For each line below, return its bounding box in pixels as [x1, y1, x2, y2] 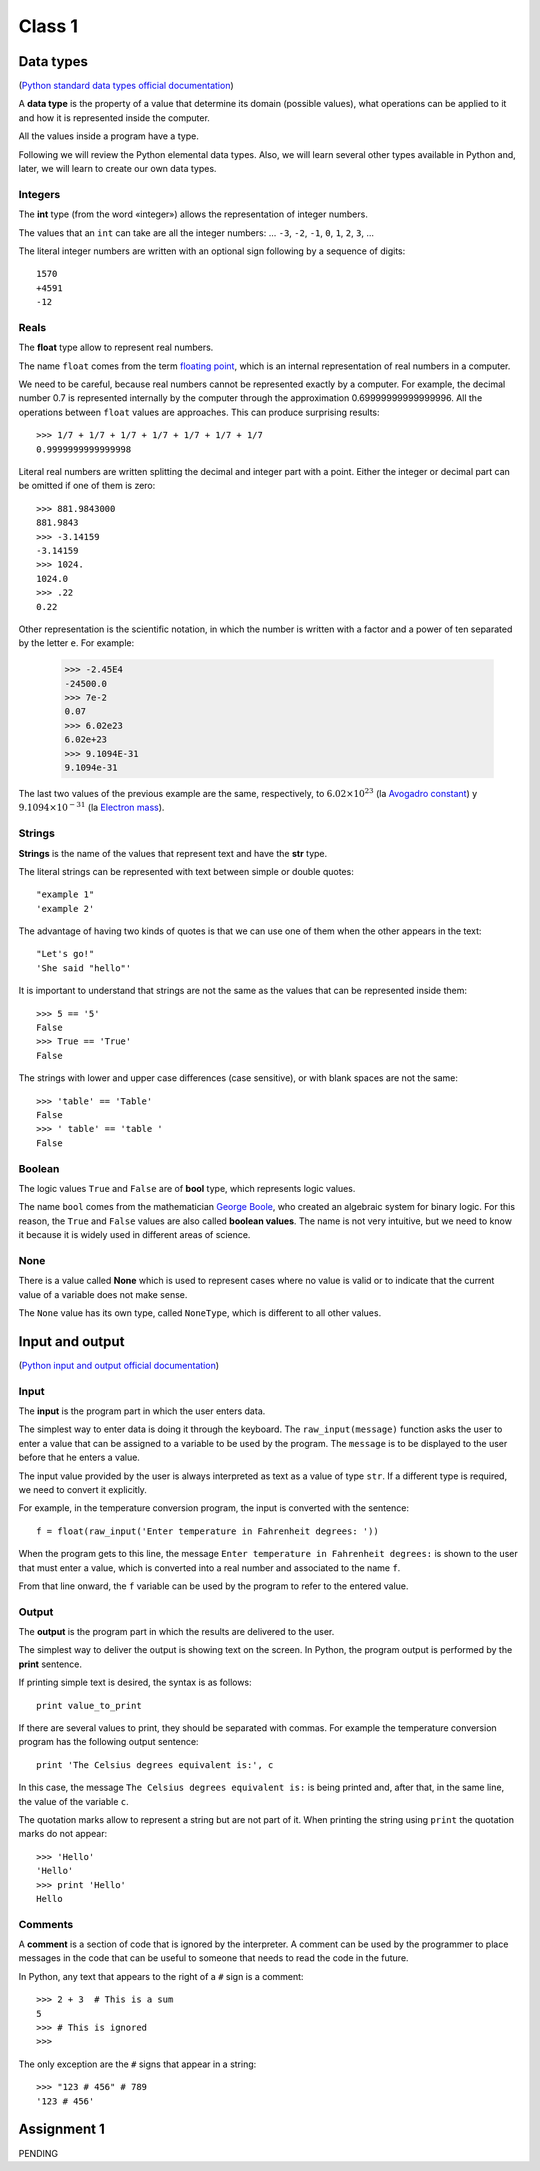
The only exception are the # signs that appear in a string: [18, 2058, 257, 2070]
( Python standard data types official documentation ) [18, 80, 234, 92]
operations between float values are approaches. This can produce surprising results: [18, 406, 380, 418]
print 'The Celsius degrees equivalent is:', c [36, 1759, 274, 1770]
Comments [18, 1917, 74, 1931]
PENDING [18, 2147, 59, 2159]
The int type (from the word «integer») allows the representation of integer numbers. [18, 208, 369, 220]
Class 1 [18, 15, 79, 37]
